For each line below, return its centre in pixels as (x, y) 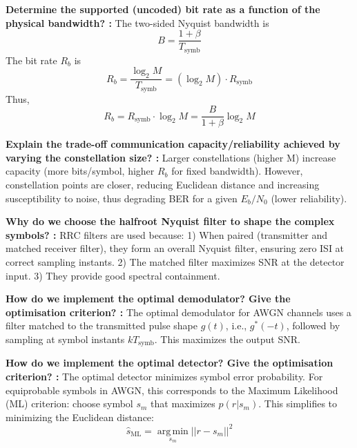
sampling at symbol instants (65, 339)
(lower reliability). (309, 198)
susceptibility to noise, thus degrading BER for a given (122, 198)
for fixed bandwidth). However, (237, 171)
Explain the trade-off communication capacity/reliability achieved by (173, 144)
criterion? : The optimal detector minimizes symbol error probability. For (164, 376)
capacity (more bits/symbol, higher (80, 171)
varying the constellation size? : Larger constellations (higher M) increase (171, 157)
